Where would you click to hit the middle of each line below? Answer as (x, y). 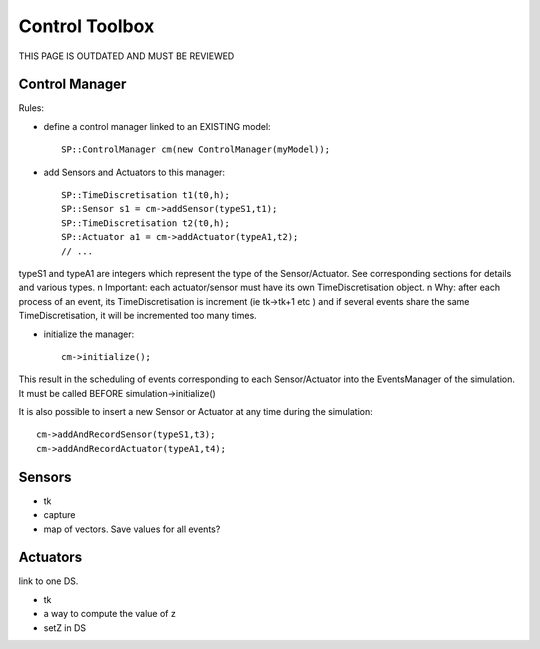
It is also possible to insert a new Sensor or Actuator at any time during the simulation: (196, 412)
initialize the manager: (89, 334)
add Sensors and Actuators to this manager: (134, 172)
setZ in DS (65, 627)
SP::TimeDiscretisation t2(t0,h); (145, 223)
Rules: (31, 108)
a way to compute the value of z (110, 614)
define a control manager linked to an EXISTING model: (157, 126)
